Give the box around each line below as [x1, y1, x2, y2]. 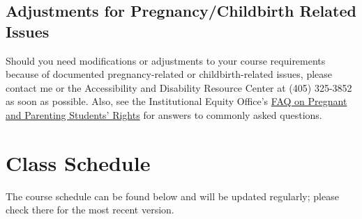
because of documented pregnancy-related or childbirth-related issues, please [6, 67, 333, 81]
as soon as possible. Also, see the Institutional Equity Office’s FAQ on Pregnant [6, 94, 347, 108]
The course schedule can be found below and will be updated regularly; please [6, 188, 339, 203]
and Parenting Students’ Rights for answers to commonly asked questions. [6, 107, 322, 122]
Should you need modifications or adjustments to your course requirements [6, 53, 326, 67]
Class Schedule [6, 148, 151, 177]
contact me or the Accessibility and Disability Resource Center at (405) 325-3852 [6, 80, 352, 95]
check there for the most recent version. [6, 202, 174, 217]
